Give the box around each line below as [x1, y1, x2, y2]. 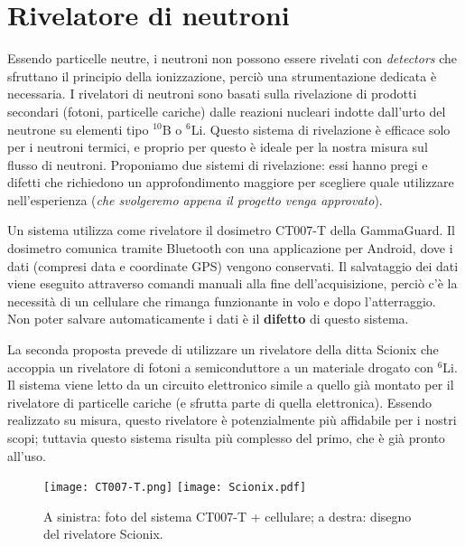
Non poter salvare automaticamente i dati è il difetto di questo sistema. [7, 309, 409, 328]
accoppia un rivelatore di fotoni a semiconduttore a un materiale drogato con [7, 357, 434, 376]
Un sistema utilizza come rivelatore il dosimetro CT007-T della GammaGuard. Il [7, 221, 455, 240]
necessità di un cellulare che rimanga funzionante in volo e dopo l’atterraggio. [7, 291, 436, 310]
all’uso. [7, 446, 46, 465]
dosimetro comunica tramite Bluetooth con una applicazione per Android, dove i [7, 239, 453, 258]
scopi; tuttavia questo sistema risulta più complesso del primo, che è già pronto [7, 428, 445, 447]
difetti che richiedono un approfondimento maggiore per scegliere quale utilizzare [7, 173, 454, 192]
